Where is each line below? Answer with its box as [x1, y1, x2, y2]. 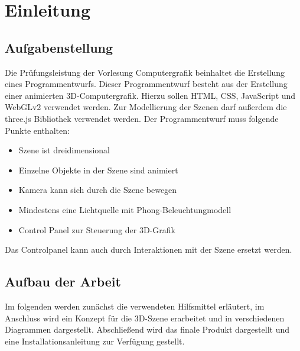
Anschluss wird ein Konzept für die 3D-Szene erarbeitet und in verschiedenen [5, 311, 285, 324]
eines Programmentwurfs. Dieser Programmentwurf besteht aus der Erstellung [5, 78, 288, 90]
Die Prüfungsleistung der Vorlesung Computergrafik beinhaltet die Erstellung [5, 66, 285, 78]
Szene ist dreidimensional [18, 144, 110, 156]
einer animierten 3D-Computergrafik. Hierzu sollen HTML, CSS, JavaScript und [5, 89, 296, 101]
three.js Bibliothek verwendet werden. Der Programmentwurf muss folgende [5, 112, 279, 124]
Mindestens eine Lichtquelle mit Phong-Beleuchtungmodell [18, 203, 231, 215]
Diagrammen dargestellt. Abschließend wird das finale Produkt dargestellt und [5, 323, 289, 336]
